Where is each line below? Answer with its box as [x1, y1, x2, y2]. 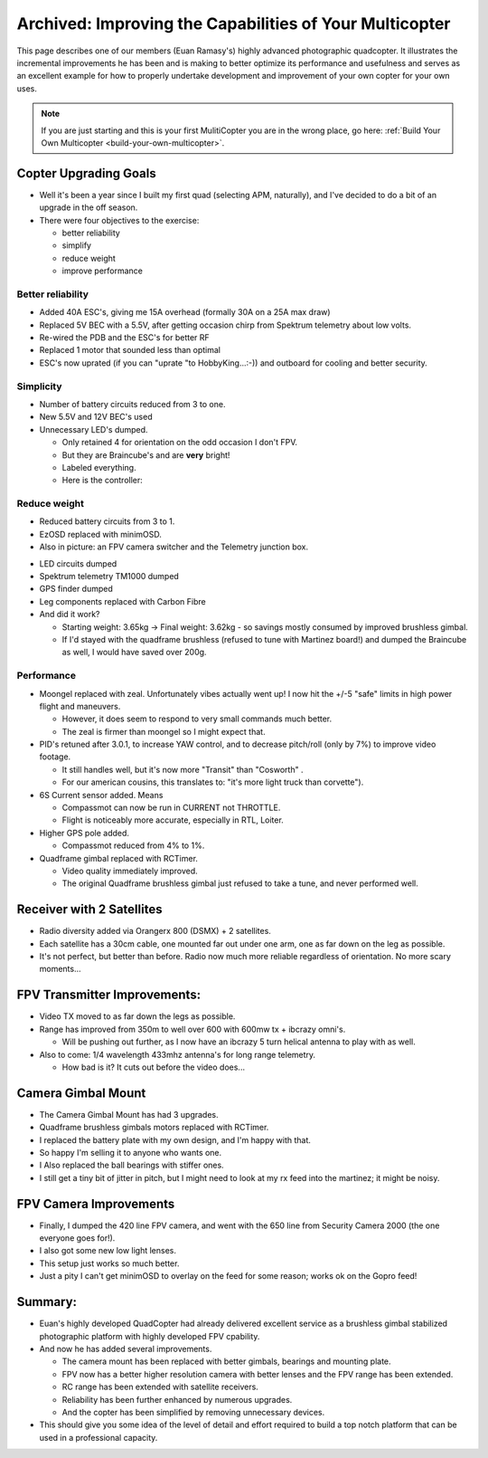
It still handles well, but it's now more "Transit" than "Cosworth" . [61, 764, 304, 775]
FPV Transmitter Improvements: [16, 987, 202, 1003]
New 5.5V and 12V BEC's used [39, 412, 153, 423]
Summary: [16, 1294, 77, 1310]
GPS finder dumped [39, 584, 113, 595]
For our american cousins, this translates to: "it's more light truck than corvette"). [61, 777, 364, 787]
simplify [61, 240, 92, 251]
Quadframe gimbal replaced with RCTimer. [39, 853, 199, 863]
